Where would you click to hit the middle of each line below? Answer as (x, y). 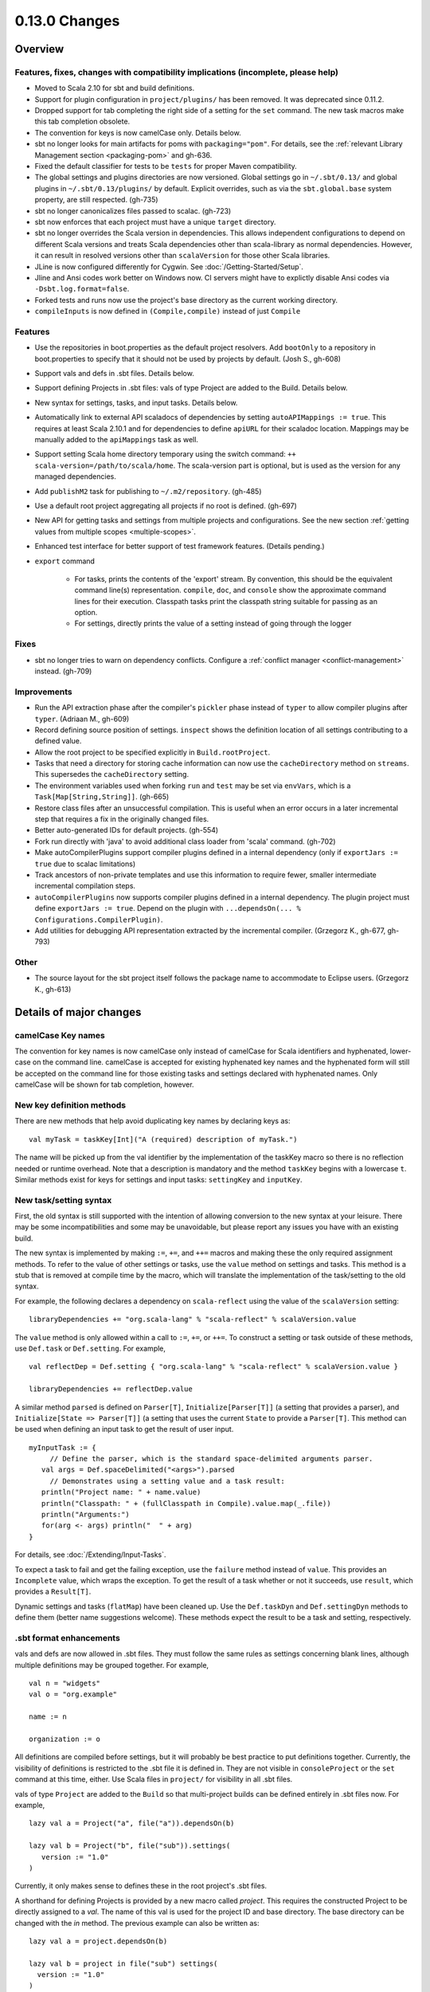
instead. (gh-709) (63, 671)
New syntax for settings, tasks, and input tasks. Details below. (136, 402)
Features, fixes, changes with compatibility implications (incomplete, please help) (176, 72)
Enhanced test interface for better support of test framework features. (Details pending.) (180, 547)
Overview (39, 49)
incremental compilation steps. (85, 886)
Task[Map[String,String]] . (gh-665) (102, 797)
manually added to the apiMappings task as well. (117, 439)
